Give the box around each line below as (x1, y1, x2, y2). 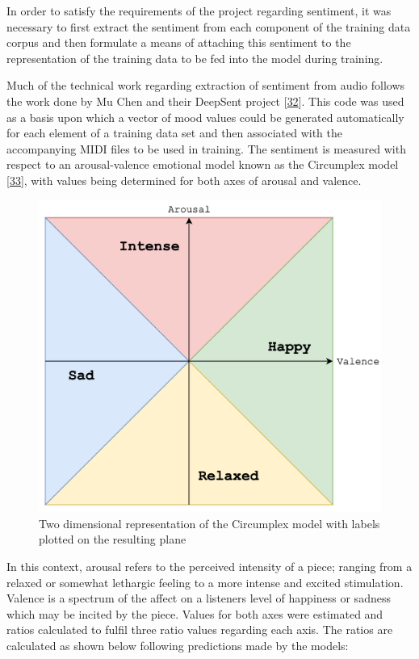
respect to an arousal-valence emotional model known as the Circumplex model (6, 156, 399, 173)
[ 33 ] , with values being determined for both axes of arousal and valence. (6, 171, 362, 188)
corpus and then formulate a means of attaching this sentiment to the (6, 34, 351, 51)
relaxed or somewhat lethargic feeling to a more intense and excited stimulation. (6, 573, 404, 590)
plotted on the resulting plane (39, 531, 186, 548)
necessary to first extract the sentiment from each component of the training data (6, 18, 411, 35)
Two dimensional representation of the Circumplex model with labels (39, 514, 380, 531)
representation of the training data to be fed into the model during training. (6, 49, 383, 66)
